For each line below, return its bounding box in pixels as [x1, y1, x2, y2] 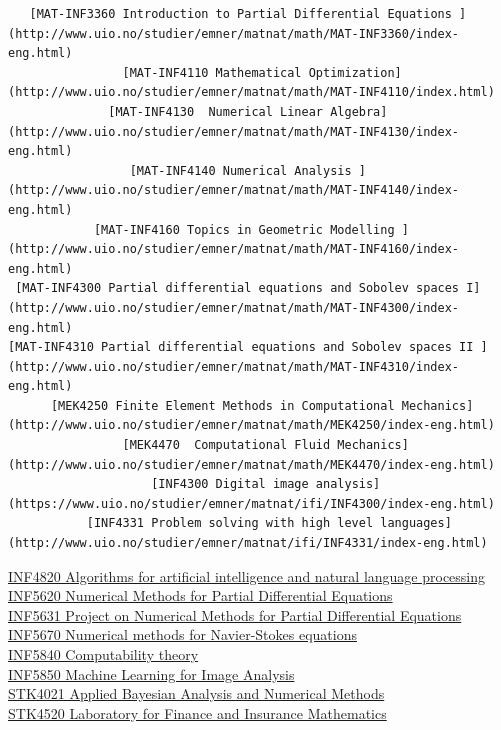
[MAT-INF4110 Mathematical [122, 65, 302, 80]
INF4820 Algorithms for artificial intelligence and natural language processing [8, 565, 486, 586]
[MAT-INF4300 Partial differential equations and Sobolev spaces [15, 281, 460, 296]
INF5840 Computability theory [8, 644, 199, 664]
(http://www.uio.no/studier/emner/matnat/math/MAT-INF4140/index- [8, 183, 460, 198]
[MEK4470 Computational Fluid [122, 438, 331, 453]
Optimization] [308, 65, 402, 80]
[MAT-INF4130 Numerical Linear [108, 104, 323, 119]
